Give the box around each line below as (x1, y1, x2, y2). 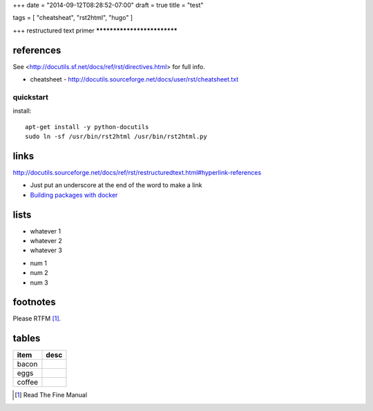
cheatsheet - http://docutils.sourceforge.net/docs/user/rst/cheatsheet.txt (30, 75, 239, 84)
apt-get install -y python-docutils (25, 123, 149, 131)
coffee (17, 377, 38, 387)
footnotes (12, 296, 57, 308)
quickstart (12, 92, 48, 102)
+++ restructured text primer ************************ (12, 26, 178, 35)
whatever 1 (30, 227, 61, 235)
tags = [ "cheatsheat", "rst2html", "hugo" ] (12, 14, 133, 22)
